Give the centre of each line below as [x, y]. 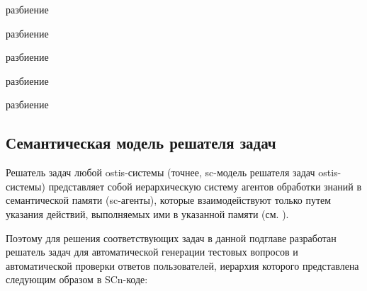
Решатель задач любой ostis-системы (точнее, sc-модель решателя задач [160, 172]
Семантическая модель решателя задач [141, 143]
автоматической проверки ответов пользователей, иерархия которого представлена [182, 265]
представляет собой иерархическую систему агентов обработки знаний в [205, 186]
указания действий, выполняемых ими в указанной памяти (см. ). [147, 213]
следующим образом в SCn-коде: [77, 279]
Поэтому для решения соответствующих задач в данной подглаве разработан [171, 238]
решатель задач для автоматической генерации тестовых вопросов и [152, 252]
